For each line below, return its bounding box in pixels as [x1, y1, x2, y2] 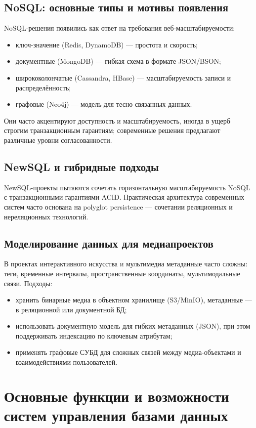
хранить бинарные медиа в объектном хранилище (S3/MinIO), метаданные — [15, 295, 252, 305]
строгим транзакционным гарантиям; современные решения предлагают [4, 125, 220, 135]
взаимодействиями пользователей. [15, 357, 118, 367]
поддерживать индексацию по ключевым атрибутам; [15, 330, 172, 341]
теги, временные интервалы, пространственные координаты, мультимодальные [4, 268, 240, 278]
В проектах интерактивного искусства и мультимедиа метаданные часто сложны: [4, 258, 248, 269]
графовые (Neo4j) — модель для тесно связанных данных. [15, 99, 192, 109]
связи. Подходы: [4, 278, 52, 288]
